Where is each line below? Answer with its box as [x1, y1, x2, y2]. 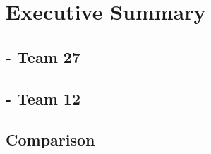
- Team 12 [6, 87, 80, 109]
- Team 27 [6, 45, 80, 67]
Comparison [6, 129, 95, 150]
